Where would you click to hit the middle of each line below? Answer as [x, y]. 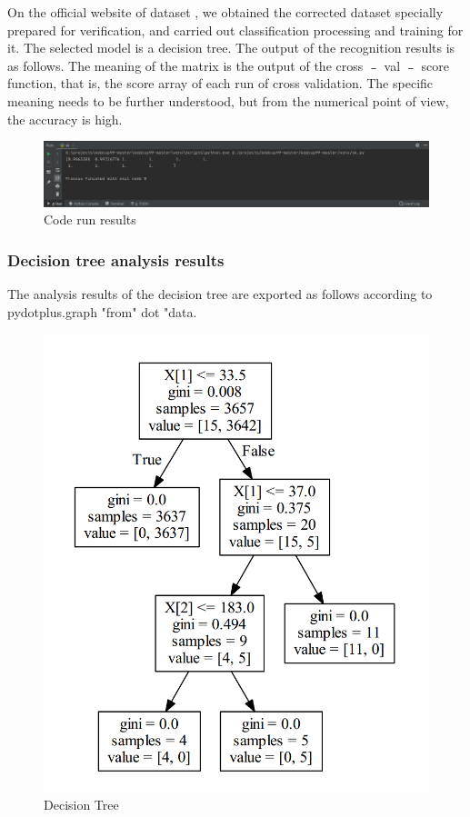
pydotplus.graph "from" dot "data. [102, 311]
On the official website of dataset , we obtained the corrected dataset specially [225, 12]
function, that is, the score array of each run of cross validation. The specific [220, 83]
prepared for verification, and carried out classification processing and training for [235, 30]
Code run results [90, 219]
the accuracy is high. [65, 119]
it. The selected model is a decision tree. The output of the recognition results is [231, 48]
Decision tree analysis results [116, 259]
